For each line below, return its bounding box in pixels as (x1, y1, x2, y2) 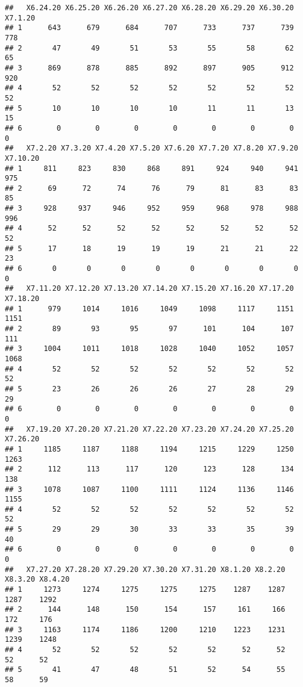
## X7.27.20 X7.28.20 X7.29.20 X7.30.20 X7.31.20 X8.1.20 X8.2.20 (5, 565, 286, 574)
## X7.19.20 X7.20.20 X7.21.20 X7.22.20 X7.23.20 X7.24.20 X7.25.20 (5, 424, 294, 434)
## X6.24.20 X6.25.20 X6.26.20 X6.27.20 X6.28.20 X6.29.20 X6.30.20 (5, 4, 294, 12)
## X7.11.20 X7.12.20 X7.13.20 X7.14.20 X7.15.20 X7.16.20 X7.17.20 (5, 284, 294, 293)
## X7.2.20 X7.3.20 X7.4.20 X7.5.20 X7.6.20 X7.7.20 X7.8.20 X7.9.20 (5, 144, 298, 153)
